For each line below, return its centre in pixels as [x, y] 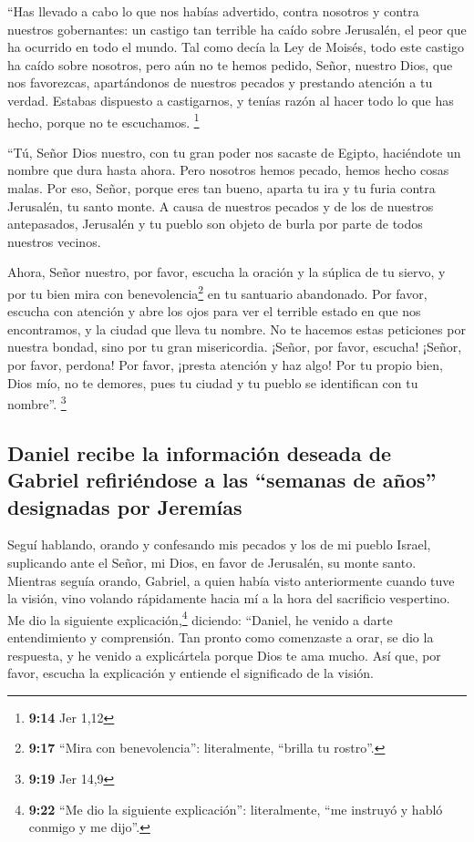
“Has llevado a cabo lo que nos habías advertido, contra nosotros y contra [213, 11]
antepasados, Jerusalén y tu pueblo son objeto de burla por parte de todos [215, 224]
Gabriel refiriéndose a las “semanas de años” [222, 480]
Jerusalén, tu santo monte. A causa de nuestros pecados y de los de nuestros [221, 205]
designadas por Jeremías [125, 506]
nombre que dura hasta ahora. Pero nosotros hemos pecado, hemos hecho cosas [228, 170]
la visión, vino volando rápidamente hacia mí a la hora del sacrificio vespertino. [229, 598]
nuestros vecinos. [54, 241]
